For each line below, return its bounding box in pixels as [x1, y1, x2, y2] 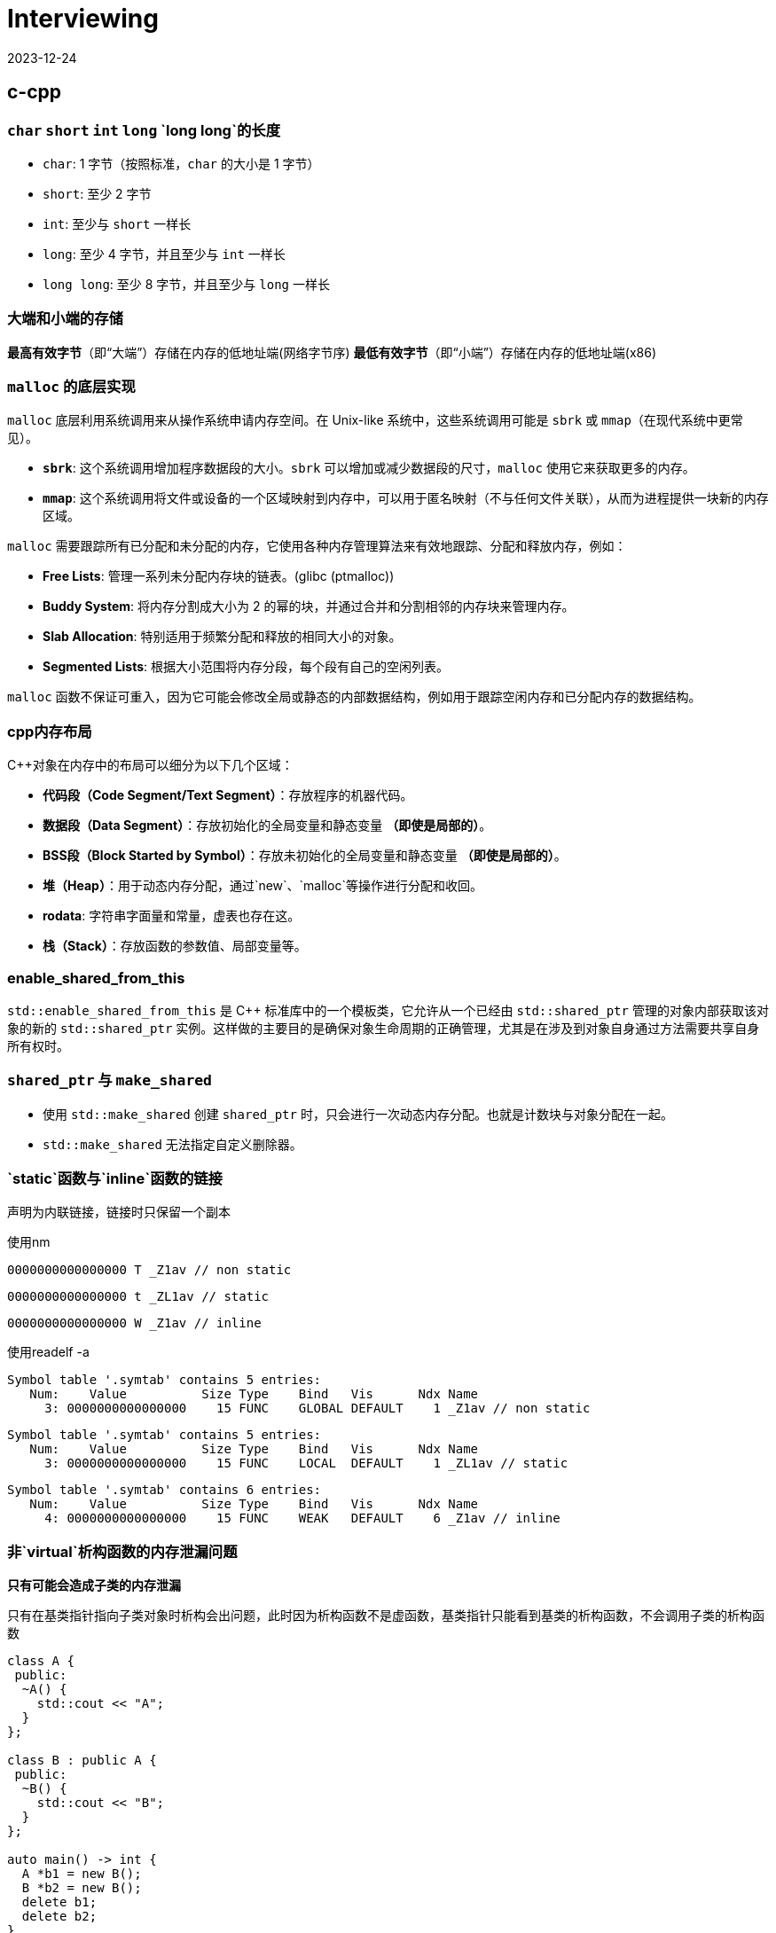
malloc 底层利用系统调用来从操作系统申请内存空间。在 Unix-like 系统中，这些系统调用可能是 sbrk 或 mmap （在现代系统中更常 [7, 412, 743, 428]
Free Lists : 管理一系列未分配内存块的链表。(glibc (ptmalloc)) [43, 568, 395, 584]
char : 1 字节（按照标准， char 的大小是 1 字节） [43, 155, 320, 171]
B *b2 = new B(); [21, 1881, 142, 1896]
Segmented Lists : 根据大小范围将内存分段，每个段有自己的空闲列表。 [43, 659, 450, 675]
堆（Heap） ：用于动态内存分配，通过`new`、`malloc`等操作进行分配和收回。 [43, 878, 482, 894]
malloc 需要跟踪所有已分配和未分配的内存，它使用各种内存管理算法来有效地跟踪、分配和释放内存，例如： [7, 538, 627, 554]
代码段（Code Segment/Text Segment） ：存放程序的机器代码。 [43, 787, 413, 803]
